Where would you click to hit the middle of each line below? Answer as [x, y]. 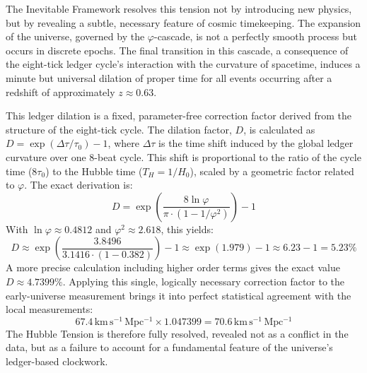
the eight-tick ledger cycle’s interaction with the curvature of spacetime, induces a [183, 64]
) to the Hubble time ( [94, 171]
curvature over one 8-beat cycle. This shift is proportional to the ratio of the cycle [183, 156]
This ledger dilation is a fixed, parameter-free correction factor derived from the [179, 116]
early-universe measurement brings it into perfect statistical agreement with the [179, 295]
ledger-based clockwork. [57, 361]
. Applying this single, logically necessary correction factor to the [204, 281]
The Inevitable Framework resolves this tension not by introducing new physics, [179, 8]
